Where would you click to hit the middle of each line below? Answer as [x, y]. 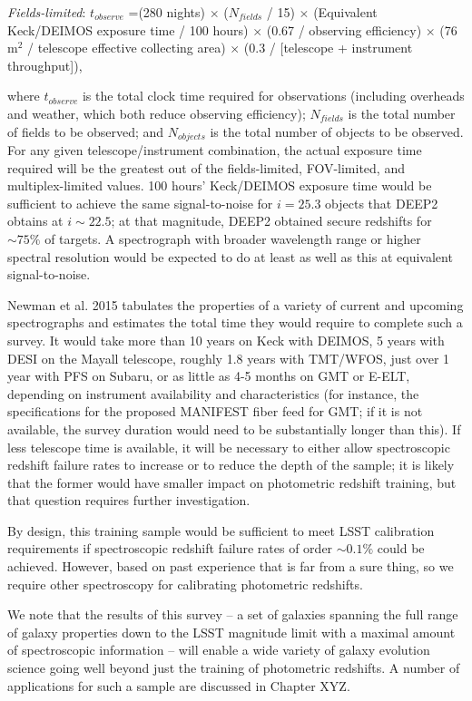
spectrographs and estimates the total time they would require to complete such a [235, 322]
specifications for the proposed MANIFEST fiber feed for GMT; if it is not [215, 411]
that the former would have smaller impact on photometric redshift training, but [232, 482]
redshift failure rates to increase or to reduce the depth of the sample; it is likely [231, 465]
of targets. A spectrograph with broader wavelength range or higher [233, 238]
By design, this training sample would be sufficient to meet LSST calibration [221, 530]
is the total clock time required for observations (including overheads [273, 96]
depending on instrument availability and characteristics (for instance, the [213, 393]
